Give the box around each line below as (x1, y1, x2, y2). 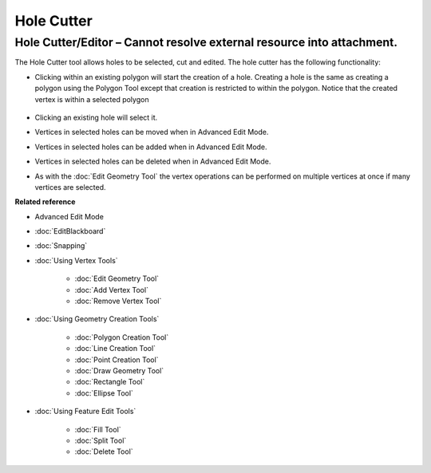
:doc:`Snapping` (34, 241, 88, 250)
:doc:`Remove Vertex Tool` (74, 296, 162, 306)
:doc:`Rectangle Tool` (74, 377, 145, 387)
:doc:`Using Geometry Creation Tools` (34, 314, 160, 324)
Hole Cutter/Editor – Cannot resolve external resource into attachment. (14, 35, 398, 49)
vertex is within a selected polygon (34, 94, 149, 104)
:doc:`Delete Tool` (74, 447, 133, 456)
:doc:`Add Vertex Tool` (74, 285, 149, 294)
